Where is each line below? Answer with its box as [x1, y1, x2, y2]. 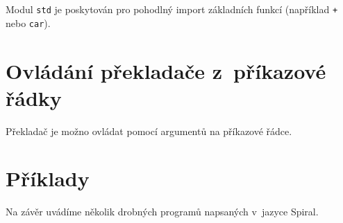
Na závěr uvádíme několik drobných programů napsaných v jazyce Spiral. [6, 204, 319, 219]
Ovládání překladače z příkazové [6, 56, 326, 84]
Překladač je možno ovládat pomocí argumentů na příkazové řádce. [6, 123, 292, 138]
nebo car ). [6, 15, 51, 30]
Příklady [6, 164, 90, 193]
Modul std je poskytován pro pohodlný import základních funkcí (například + [6, 2, 338, 16]
